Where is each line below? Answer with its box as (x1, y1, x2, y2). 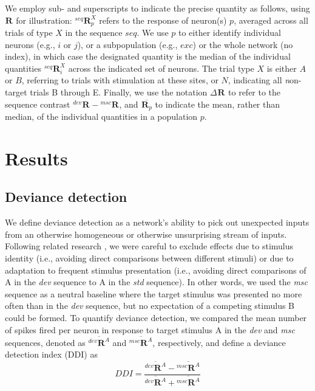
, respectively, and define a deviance (152, 336, 286, 348)
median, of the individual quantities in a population (5, 110, 198, 123)
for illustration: (16, 13, 72, 26)
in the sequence (65, 26, 123, 39)
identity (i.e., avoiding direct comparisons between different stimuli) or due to (5, 252, 294, 265)
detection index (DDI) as (5, 348, 98, 361)
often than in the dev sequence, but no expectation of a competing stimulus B (5, 299, 295, 312)
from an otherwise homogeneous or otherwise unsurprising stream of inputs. (5, 227, 287, 240)
